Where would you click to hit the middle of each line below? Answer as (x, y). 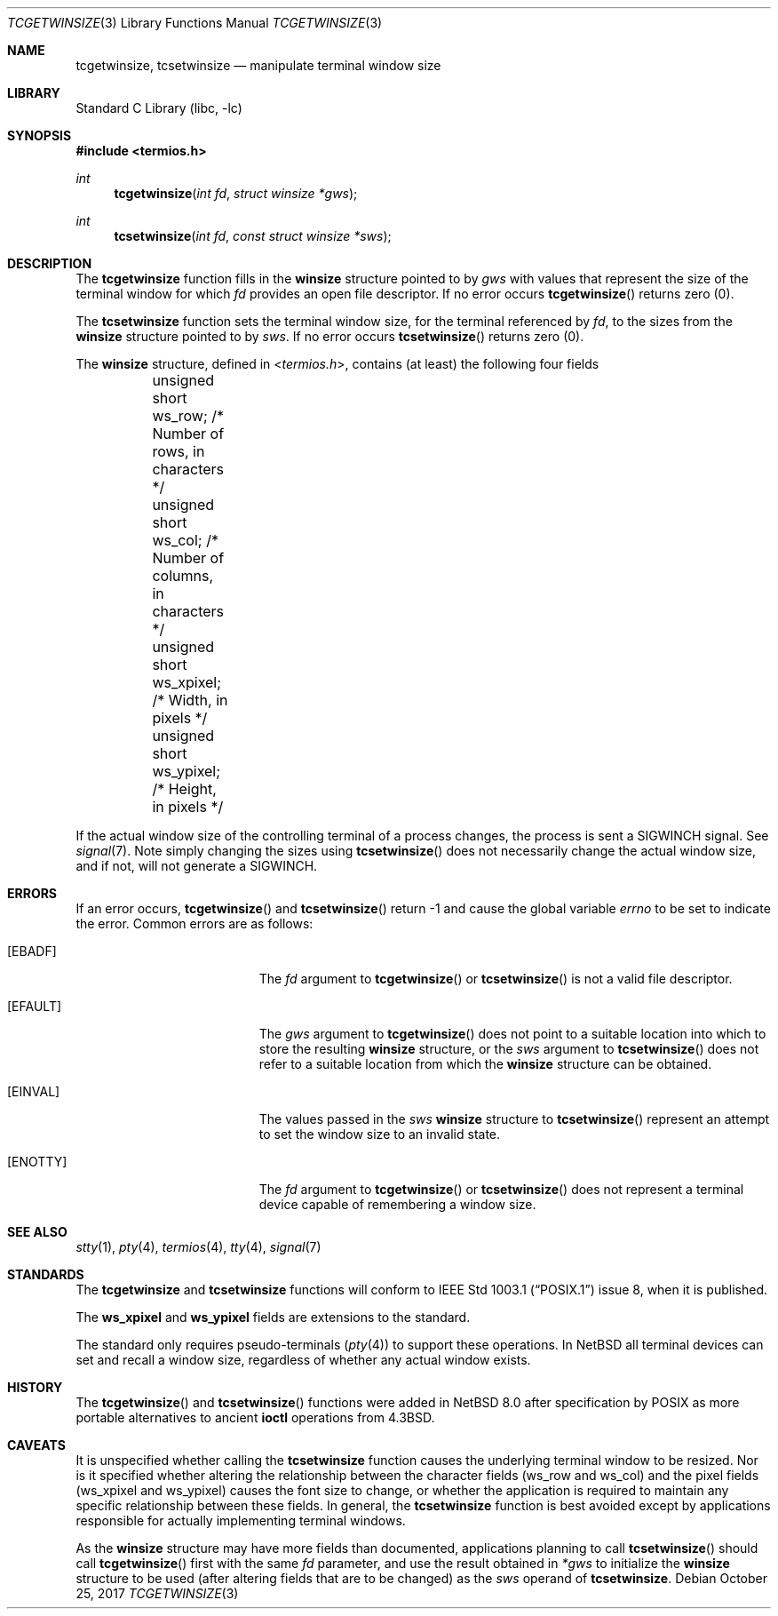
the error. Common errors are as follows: (194, 923)
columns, (183, 576)
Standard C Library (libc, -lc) (159, 108)
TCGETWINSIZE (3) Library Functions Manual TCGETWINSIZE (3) (195, 23)
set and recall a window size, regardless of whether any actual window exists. (303, 1360)
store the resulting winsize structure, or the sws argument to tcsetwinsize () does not (509, 1049)
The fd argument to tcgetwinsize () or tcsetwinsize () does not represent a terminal (501, 1189)
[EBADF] (32, 951)
